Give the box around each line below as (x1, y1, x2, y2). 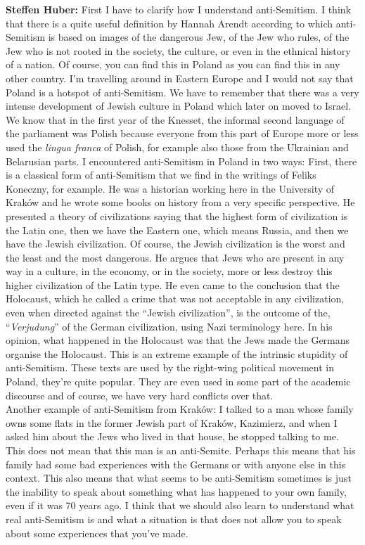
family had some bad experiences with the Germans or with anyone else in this (6, 456, 346, 471)
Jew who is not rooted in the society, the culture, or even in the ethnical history (6, 43, 351, 58)
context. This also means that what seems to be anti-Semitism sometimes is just (6, 470, 352, 485)
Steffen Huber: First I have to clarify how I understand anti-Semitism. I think (6, 2, 351, 16)
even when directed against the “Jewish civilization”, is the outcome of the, (6, 305, 331, 320)
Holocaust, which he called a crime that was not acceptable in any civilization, (6, 291, 345, 306)
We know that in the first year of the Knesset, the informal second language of (6, 112, 345, 127)
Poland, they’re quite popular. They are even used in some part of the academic (6, 374, 351, 389)
